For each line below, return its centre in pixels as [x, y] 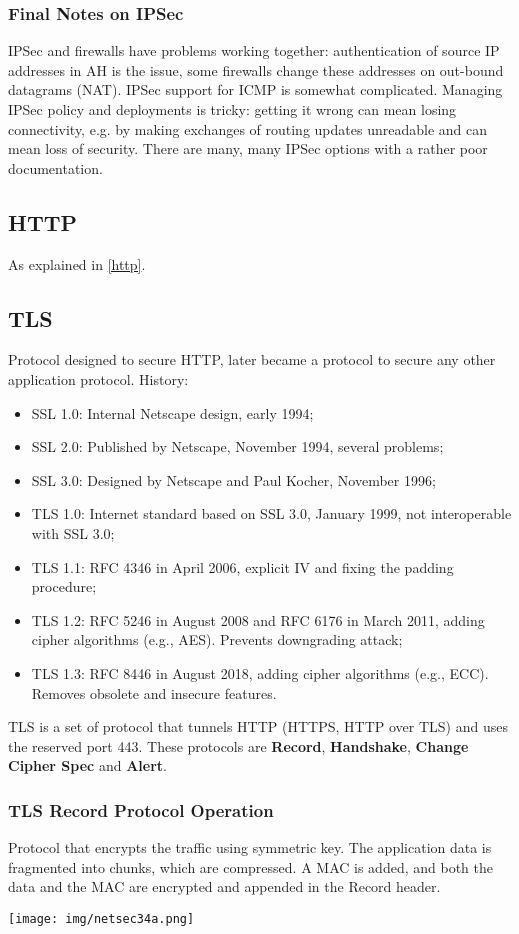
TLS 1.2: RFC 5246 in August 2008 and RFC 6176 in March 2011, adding [258, 619]
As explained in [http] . [77, 263]
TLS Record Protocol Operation [141, 809]
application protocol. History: [98, 378]
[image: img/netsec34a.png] [101, 918]
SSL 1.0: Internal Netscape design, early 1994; [172, 412]
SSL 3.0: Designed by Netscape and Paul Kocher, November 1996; [233, 479]
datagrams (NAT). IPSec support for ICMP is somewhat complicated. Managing [255, 89]
